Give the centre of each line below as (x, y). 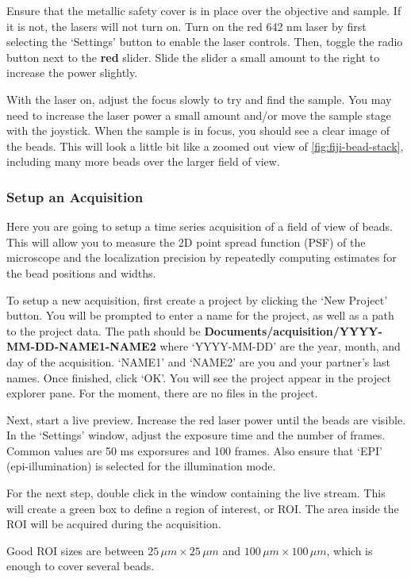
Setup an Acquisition (75, 196)
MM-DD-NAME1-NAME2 (81, 346)
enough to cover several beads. (81, 566)
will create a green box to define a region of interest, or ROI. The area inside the (203, 508)
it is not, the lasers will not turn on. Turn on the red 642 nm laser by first (186, 26)
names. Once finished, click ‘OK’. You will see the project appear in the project (199, 377)
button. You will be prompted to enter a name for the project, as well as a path (200, 315)
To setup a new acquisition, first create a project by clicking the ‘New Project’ (197, 299)
